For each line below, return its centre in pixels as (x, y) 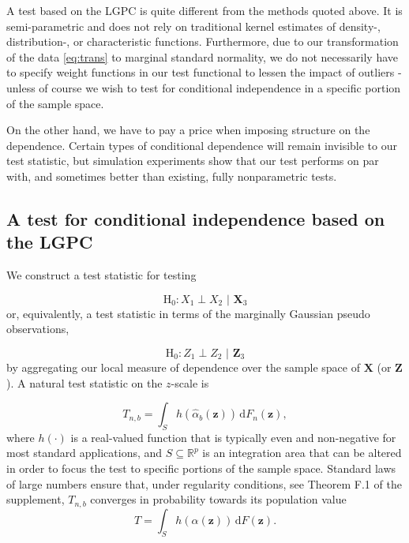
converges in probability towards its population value (218, 499)
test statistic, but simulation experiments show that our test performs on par (193, 161)
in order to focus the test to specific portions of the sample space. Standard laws (201, 468)
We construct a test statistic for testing (101, 275)
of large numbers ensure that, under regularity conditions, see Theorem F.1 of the (204, 483)
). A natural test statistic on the (84, 382)
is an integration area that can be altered (302, 453)
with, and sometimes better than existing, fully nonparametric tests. (172, 176)
